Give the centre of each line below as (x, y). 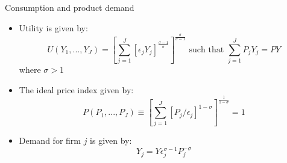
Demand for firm (50, 140)
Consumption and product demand (70, 7)
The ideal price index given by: (76, 89)
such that (207, 50)
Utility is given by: (53, 27)
